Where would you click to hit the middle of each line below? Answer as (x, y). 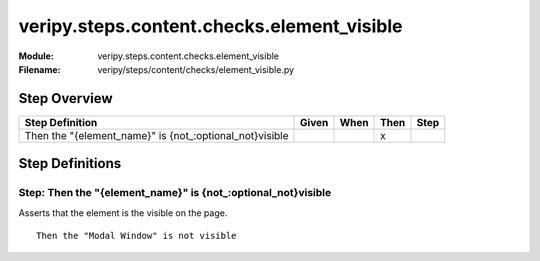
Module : (36, 56)
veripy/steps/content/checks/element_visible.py (196, 69)
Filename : (39, 69)
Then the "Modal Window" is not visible (136, 235)
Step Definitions (70, 163)
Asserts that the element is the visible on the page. (123, 212)
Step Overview (66, 98)
